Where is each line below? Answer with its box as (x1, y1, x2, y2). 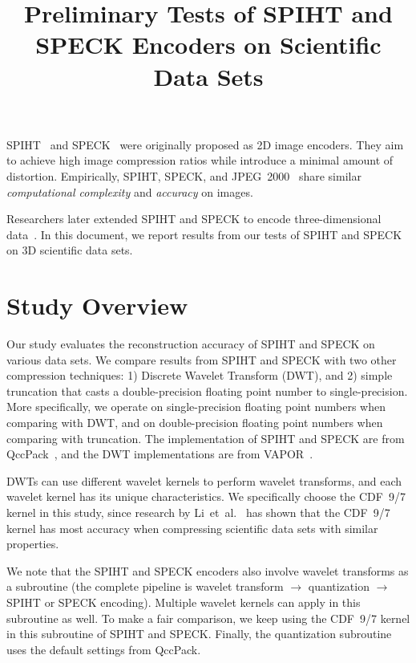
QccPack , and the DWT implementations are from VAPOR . (6, 445, 313, 462)
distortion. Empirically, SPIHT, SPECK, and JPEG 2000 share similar (6, 167, 361, 184)
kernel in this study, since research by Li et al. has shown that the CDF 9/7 (6, 503, 390, 520)
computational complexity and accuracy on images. (6, 183, 253, 200)
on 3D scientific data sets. (6, 242, 133, 258)
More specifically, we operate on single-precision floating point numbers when (6, 398, 386, 415)
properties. (6, 535, 59, 552)
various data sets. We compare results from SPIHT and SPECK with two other (6, 351, 397, 368)
